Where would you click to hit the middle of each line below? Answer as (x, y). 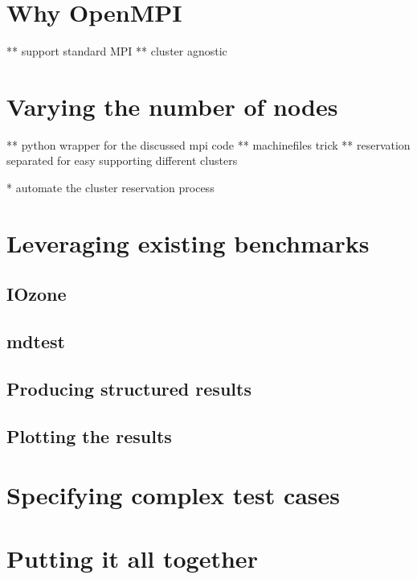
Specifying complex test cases (174, 495)
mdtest (36, 341)
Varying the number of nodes (172, 106)
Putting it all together (132, 558)
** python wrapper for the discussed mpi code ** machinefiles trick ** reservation (208, 144)
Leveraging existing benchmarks (188, 242)
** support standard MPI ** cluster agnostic (117, 51)
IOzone (37, 294)
